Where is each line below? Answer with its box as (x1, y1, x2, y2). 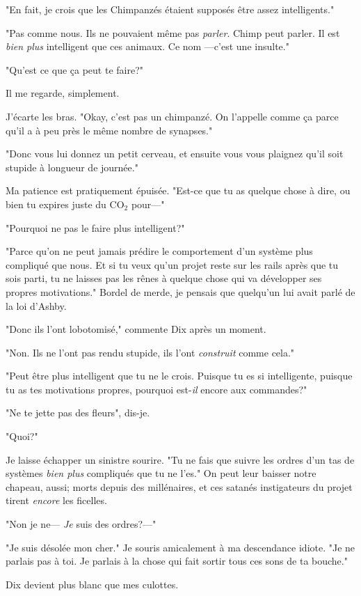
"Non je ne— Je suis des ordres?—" (6, 517, 157, 531)
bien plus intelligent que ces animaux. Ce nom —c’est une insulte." (6, 39, 289, 54)
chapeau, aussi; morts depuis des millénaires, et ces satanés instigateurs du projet (6, 479, 353, 494)
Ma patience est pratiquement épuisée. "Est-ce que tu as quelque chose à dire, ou (6, 183, 351, 198)
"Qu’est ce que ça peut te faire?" (6, 62, 144, 77)
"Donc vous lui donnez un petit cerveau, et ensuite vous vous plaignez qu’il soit (6, 146, 344, 161)
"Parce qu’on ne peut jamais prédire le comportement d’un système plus (6, 244, 313, 258)
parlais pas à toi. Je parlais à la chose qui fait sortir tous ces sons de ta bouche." (6, 554, 348, 568)
